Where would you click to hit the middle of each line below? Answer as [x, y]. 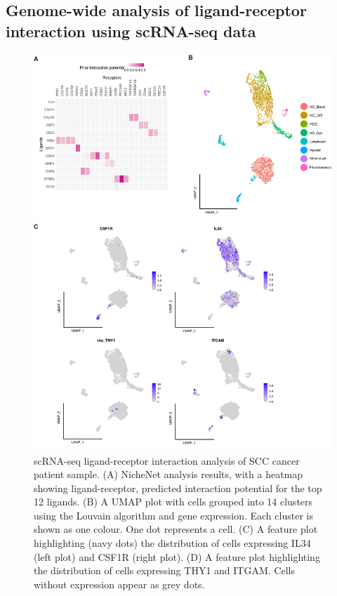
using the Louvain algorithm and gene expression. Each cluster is [173, 515]
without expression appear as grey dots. [119, 584]
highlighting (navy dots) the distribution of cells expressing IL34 [172, 543]
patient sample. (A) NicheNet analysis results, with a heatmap [168, 474]
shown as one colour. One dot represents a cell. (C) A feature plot [176, 529]
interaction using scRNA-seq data [131, 31]
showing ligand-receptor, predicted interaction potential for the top [178, 488]
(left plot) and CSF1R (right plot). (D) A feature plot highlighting [177, 556]
